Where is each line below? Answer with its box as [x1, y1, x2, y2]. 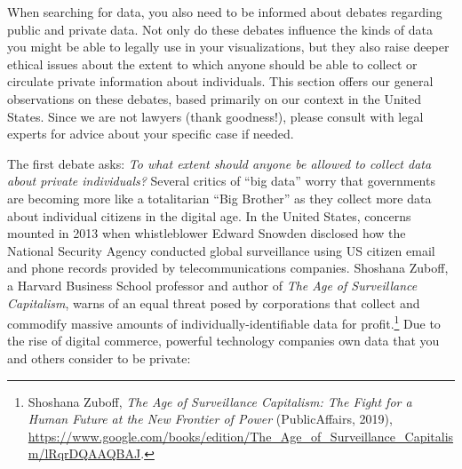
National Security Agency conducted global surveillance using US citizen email [7, 241, 435, 259]
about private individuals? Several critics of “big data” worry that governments [7, 171, 435, 190]
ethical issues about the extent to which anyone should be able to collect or [7, 54, 418, 73]
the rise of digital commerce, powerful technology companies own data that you [7, 331, 440, 350]
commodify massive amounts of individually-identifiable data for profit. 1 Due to [7, 312, 441, 332]
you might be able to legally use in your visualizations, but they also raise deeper [7, 37, 450, 56]
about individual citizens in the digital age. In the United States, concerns [7, 206, 411, 225]
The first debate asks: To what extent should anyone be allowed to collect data [7, 154, 432, 172]
